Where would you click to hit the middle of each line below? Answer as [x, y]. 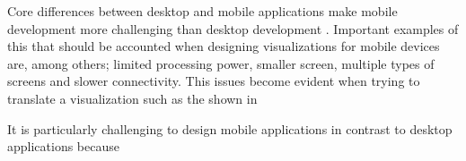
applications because [63, 146]
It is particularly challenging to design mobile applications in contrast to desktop [230, 128]
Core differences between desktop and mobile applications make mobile [202, 11]
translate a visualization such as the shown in [132, 98]
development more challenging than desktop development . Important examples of [233, 28]
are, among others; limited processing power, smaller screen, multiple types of [221, 63]
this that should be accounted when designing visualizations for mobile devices [224, 46]
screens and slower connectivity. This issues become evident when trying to [214, 81]
